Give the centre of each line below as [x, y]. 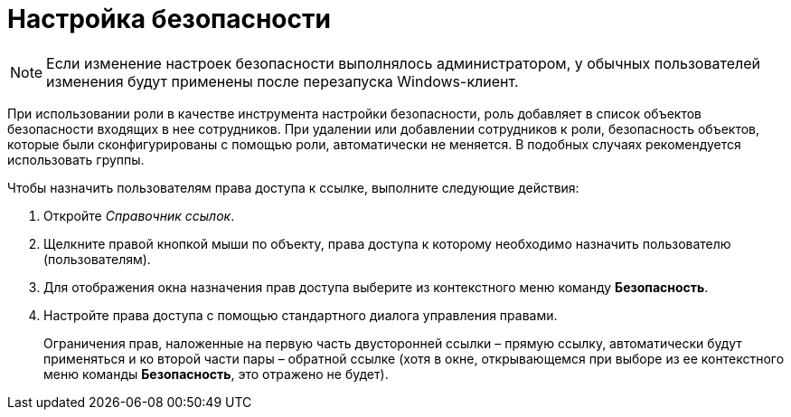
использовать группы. [76, 159]
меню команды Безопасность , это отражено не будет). [216, 374]
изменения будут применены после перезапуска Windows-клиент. [282, 81]
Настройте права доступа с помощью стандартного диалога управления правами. [301, 315]
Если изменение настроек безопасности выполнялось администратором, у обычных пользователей [403, 63]
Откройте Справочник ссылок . [139, 215]
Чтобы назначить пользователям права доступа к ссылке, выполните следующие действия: [293, 187]
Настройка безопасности [169, 19]
